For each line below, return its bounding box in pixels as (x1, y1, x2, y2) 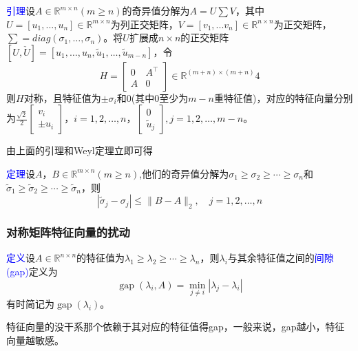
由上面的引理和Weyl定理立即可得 (6, 143, 153, 158)
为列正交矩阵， (110, 17, 178, 31)
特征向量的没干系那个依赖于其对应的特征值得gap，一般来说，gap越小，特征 (6, 319, 345, 334)
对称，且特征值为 (23, 90, 101, 105)
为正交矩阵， (273, 17, 332, 31)
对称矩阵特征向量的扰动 (6, 224, 130, 241)
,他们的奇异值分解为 (139, 166, 229, 180)
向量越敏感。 (6, 332, 64, 347)
